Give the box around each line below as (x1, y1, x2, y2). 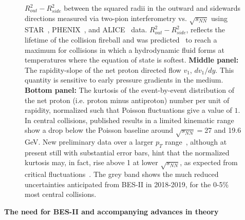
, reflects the (186, 24, 225, 35)
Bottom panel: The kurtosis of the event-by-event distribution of (25, 84, 235, 95)
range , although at (165, 136, 227, 147)
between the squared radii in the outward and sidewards (64, 3, 241, 13)
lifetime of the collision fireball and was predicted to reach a (25, 34, 217, 45)
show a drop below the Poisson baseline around (25, 125, 174, 135)
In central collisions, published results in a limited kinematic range (25, 114, 234, 125)
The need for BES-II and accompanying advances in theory (4, 206, 219, 216)
